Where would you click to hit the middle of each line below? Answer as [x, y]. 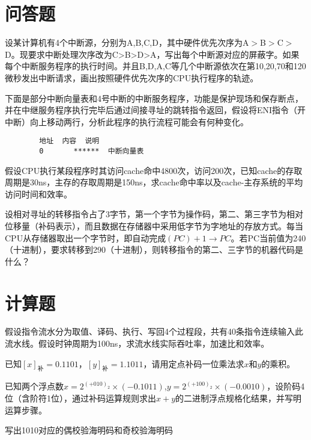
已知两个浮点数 [34, 386]
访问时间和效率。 [38, 194]
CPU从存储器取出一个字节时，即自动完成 [86, 237]
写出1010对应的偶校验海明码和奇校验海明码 [89, 430]
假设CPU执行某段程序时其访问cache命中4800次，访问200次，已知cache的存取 [154, 170]
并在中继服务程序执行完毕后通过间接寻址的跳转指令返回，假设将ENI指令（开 [155, 110]
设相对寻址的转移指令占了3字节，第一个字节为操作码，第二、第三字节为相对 [154, 214]
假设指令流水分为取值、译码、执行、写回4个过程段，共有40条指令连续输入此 [154, 331]
